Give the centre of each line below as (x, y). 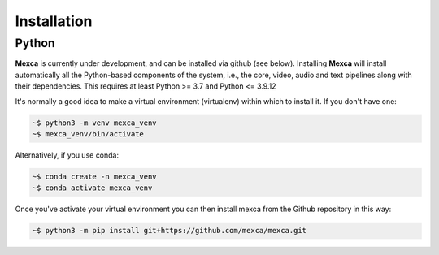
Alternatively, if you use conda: (67, 155)
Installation (54, 21)
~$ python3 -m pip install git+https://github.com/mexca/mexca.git (170, 231)
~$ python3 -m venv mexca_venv (95, 123)
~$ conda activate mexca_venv (92, 188)
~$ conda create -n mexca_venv (95, 176)
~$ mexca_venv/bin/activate (88, 134)
